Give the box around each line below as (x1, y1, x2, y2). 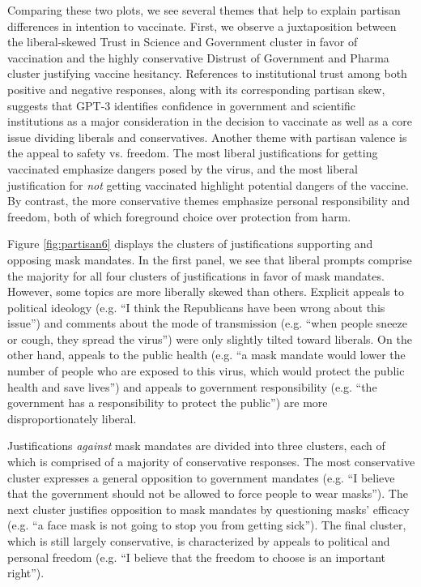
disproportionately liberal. (7, 409, 137, 426)
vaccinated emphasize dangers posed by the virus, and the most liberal (7, 160, 358, 177)
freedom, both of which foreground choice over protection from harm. (7, 208, 351, 225)
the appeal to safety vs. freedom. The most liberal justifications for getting (7, 144, 378, 161)
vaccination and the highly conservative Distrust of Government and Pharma (7, 49, 389, 66)
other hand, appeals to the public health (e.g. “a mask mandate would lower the (7, 346, 406, 363)
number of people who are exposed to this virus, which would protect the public (7, 362, 405, 379)
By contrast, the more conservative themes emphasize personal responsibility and (7, 192, 410, 209)
